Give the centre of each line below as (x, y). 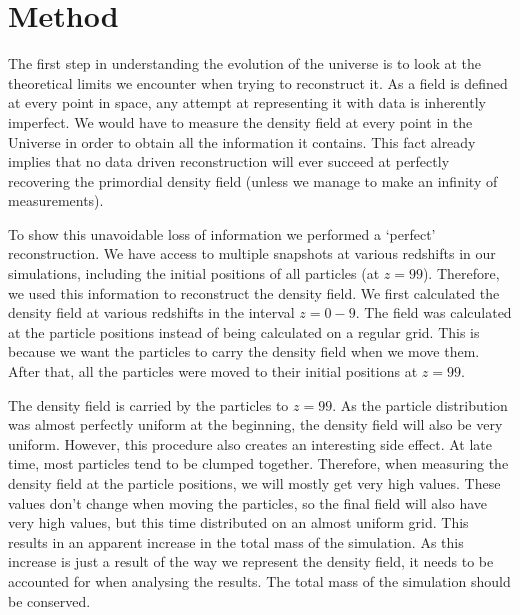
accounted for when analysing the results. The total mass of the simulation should (259, 580)
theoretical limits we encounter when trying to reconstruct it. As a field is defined (258, 82)
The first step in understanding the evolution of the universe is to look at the (245, 63)
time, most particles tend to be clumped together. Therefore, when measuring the (258, 463)
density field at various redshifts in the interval (151, 312)
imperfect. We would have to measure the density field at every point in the (240, 121)
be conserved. (49, 600)
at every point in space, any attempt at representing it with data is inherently (247, 102)
